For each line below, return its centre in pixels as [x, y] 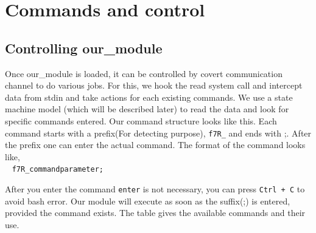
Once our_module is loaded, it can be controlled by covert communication [144, 73]
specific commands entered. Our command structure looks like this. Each [141, 120]
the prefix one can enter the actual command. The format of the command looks [155, 145]
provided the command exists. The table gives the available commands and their [155, 213]
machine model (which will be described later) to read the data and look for [147, 109]
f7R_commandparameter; [58, 170]
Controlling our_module [84, 48]
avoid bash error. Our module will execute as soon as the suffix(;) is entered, [148, 201]
